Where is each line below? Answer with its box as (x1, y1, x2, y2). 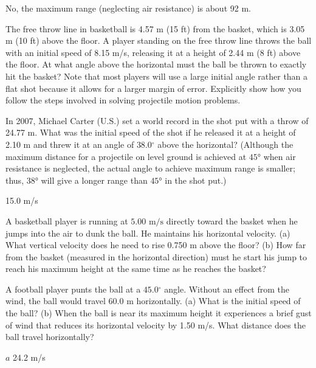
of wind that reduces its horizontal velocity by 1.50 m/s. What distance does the (5, 318, 306, 331)
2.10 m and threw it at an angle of (5, 137, 134, 150)
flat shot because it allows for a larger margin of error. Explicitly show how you (5, 82, 301, 94)
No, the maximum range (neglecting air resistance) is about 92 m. (5, 2, 251, 14)
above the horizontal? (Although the (157, 137, 294, 150)
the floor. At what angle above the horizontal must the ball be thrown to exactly (5, 58, 307, 71)
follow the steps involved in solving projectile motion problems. (5, 94, 241, 106)
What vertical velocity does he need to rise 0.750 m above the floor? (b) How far (5, 238, 306, 251)
